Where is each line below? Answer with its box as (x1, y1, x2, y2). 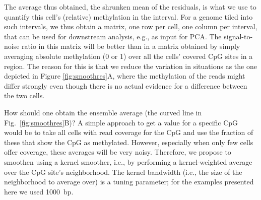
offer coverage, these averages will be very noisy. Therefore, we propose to (4, 147, 231, 157)
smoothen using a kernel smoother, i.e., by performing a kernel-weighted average (4, 156, 252, 167)
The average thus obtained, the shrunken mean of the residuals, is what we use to (4, 2, 256, 12)
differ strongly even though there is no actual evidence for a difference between (4, 80, 247, 91)
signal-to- (224, 31, 253, 41)
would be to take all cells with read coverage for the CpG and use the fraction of (4, 127, 253, 138)
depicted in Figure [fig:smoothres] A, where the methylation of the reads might (4, 71, 245, 81)
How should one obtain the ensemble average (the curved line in (4, 107, 202, 117)
